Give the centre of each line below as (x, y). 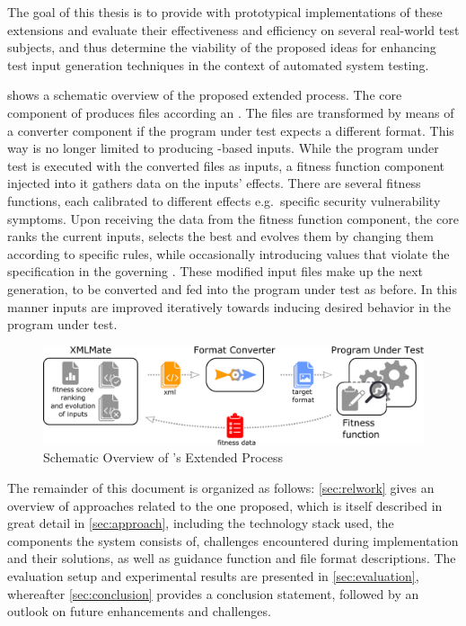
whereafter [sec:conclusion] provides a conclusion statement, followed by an (213, 593)
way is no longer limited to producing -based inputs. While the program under (223, 148)
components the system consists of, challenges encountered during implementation (233, 540)
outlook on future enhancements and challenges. (139, 611)
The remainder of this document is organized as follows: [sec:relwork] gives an (221, 488)
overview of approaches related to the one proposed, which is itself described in (225, 505)
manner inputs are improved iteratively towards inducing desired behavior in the (229, 306)
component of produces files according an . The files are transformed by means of (231, 112)
